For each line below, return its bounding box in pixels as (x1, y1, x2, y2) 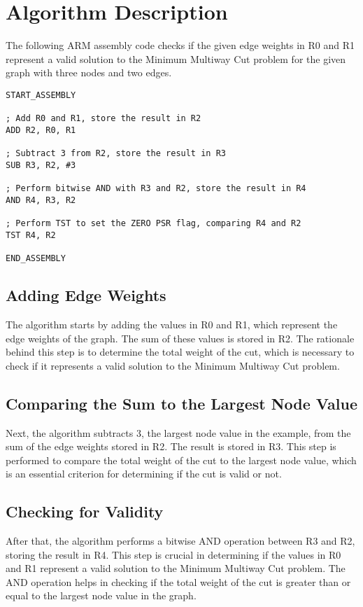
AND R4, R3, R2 (6, 195, 76, 205)
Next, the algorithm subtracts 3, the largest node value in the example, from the (6, 425, 351, 440)
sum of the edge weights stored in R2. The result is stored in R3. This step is (6, 439, 336, 454)
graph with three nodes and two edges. (6, 65, 172, 80)
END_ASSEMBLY (6, 253, 66, 264)
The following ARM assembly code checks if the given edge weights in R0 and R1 (6, 38, 355, 53)
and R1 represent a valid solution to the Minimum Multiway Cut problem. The (6, 561, 346, 575)
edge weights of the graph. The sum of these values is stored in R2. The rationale (6, 330, 355, 345)
